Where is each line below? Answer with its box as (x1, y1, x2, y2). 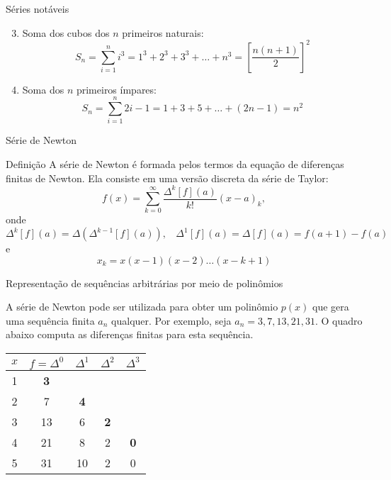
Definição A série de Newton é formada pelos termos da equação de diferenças (6, 157, 344, 171)
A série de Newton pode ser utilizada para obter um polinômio (6, 299, 278, 314)
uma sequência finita (6, 313, 95, 328)
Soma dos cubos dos (22, 25, 110, 40)
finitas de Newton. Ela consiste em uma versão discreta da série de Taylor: (6, 170, 329, 185)
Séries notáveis (6, 1, 69, 16)
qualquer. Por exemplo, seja (111, 313, 232, 328)
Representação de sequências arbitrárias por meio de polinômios (6, 275, 283, 290)
